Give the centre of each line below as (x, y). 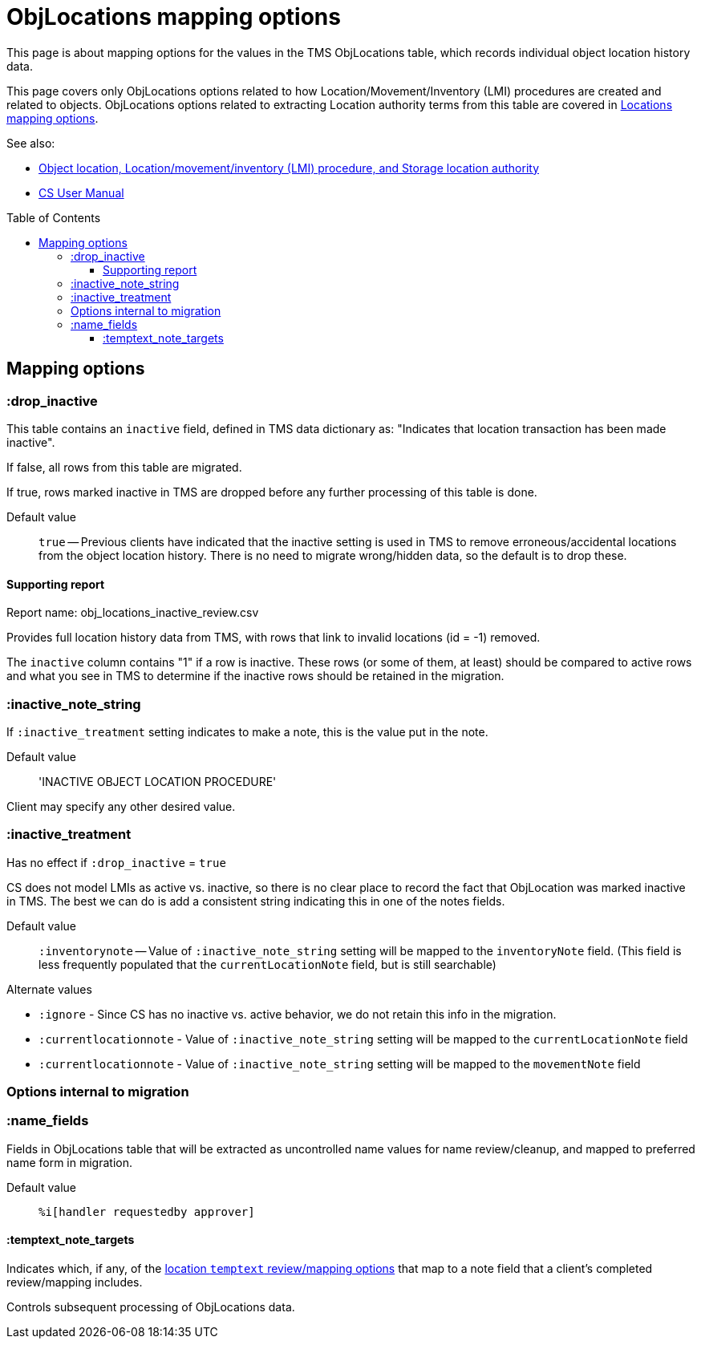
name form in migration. (69, 1162)
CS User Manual (81, 192)
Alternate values (49, 989)
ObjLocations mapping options (174, 17)
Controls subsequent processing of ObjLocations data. (151, 1307)
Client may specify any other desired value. (121, 806)
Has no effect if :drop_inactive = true (116, 862)
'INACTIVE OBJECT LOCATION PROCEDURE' (158, 781)
